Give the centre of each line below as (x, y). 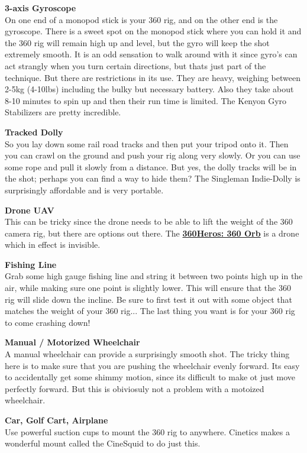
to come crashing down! (48, 322)
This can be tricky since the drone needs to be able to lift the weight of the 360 (149, 221)
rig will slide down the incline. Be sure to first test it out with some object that (148, 299)
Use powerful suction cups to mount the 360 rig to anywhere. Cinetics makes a (147, 431)
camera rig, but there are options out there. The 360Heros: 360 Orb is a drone (152, 233)
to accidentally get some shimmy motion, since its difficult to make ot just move (150, 377)
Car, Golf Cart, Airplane (56, 420)
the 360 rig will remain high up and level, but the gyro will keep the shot (137, 42)
